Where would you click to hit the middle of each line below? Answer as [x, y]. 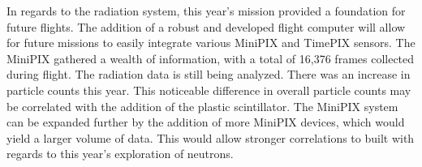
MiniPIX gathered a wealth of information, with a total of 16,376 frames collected [211, 58]
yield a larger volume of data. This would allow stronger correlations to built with [211, 137]
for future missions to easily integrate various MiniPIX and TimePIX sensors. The [211, 43]
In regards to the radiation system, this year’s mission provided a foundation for [206, 11]
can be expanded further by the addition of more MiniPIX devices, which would [206, 122]
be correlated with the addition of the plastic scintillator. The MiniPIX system [202, 106]
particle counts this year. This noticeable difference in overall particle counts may [209, 90]
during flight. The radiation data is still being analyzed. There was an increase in [209, 74]
